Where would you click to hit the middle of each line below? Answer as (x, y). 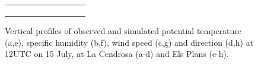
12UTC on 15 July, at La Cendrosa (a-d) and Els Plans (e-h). (117, 54)
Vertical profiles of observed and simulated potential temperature (123, 31)
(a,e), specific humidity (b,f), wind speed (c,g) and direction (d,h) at (129, 42)
